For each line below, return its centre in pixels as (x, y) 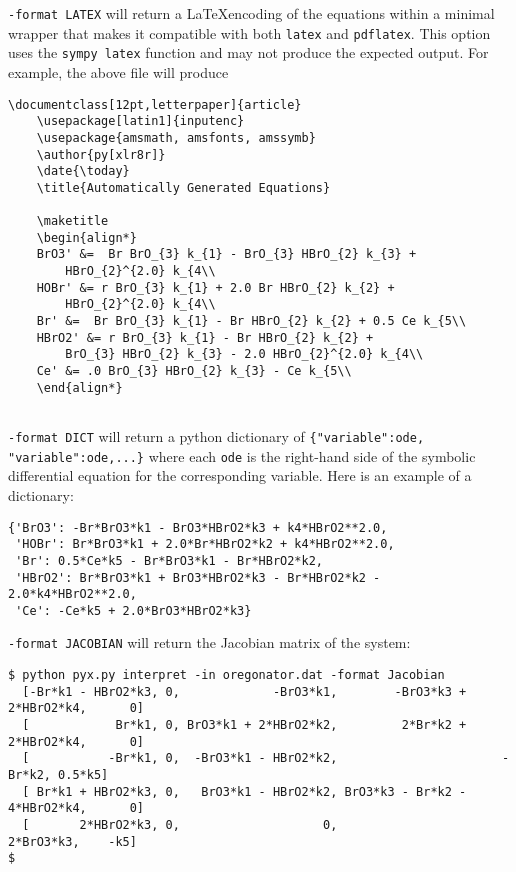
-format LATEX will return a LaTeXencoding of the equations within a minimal (251, 13)
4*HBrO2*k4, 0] (76, 808)
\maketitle (72, 221)
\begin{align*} (86, 237)
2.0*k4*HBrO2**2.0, (72, 594)
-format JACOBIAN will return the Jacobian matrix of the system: (209, 642)
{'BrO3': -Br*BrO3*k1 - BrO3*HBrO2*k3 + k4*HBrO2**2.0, (198, 527)
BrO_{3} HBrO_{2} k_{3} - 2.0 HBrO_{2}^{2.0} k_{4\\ (244, 354)
